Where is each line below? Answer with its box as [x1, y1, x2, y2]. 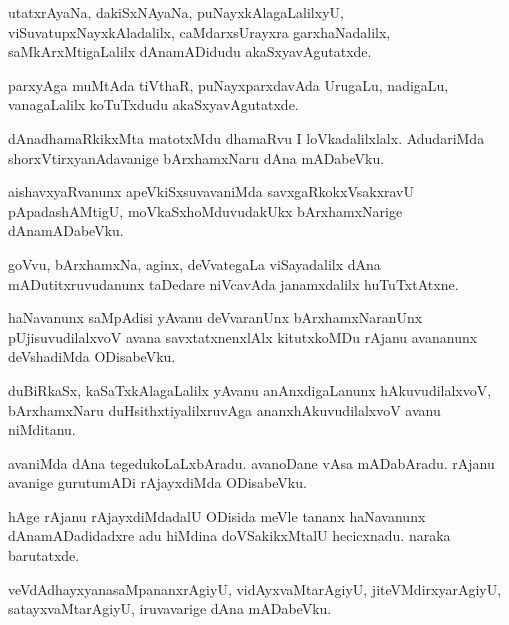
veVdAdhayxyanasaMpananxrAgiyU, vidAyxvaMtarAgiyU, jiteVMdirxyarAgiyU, [8, 578, 502, 599]
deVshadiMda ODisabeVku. [8, 346, 176, 367]
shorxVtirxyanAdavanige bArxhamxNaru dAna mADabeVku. [8, 147, 385, 168]
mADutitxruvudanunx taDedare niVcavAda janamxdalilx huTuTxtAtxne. [8, 273, 459, 294]
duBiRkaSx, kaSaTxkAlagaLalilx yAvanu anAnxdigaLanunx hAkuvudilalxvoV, [8, 379, 492, 400]
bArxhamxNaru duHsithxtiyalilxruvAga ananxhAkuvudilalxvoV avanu [8, 399, 441, 420]
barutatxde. [8, 545, 80, 566]
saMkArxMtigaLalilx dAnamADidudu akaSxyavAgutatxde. [8, 41, 372, 62]
